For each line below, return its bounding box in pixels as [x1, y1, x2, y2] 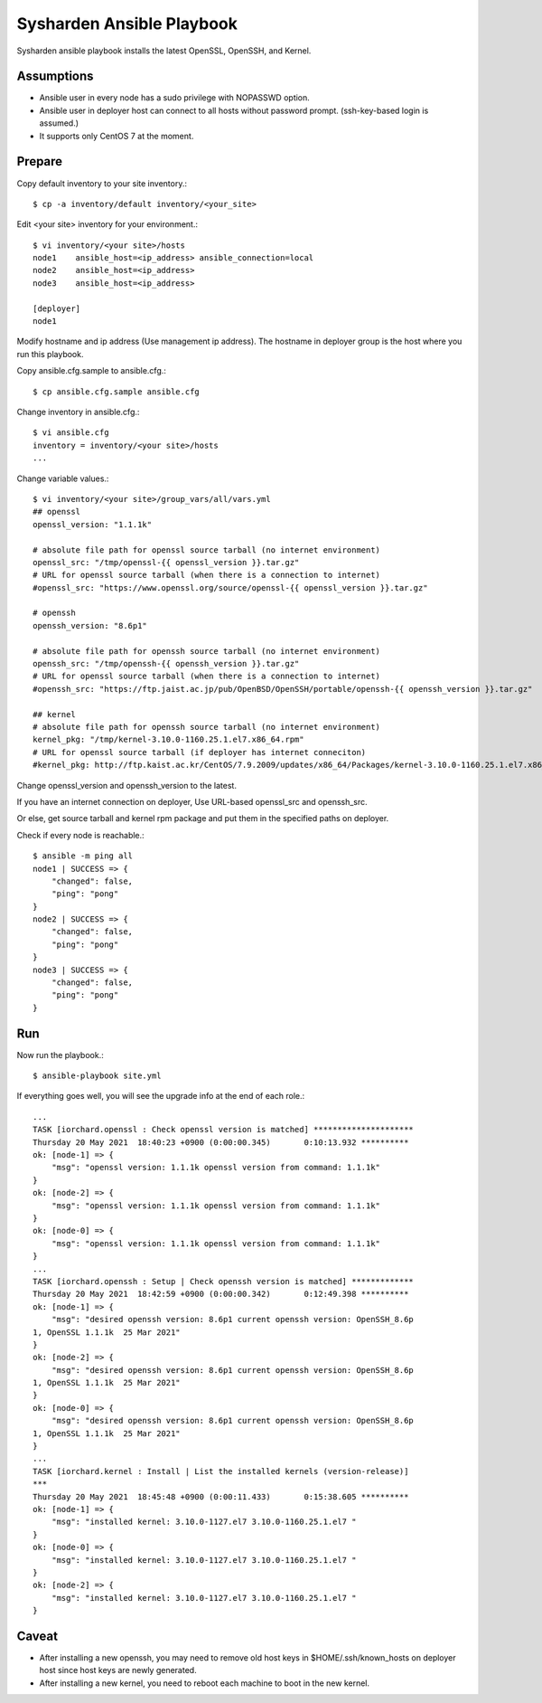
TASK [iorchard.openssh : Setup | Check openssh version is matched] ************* [33, 1276, 415, 1286]
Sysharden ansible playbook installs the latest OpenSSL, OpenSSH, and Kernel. [16, 45, 312, 56]
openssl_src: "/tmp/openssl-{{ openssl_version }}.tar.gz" [33, 557, 300, 567]
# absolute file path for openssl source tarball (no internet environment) [33, 544, 381, 555]
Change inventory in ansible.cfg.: [16, 407, 140, 417]
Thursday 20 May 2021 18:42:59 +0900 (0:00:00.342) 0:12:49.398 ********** [33, 1289, 409, 1300]
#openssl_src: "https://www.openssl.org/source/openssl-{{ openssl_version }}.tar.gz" [33, 582, 428, 592]
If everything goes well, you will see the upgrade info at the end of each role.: [16, 1091, 305, 1102]
